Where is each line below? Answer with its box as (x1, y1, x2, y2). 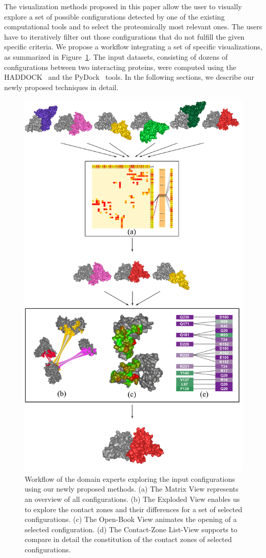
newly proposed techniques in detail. (4, 81, 119, 92)
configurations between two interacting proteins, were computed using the (4, 61, 236, 72)
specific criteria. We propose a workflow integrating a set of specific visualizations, (4, 41, 262, 52)
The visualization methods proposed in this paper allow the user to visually (4, 1, 242, 11)
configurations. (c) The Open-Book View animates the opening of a (25, 514, 237, 525)
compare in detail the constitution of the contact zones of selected (25, 534, 232, 545)
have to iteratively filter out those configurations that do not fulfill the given (4, 31, 245, 42)
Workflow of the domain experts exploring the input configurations (25, 473, 235, 484)
